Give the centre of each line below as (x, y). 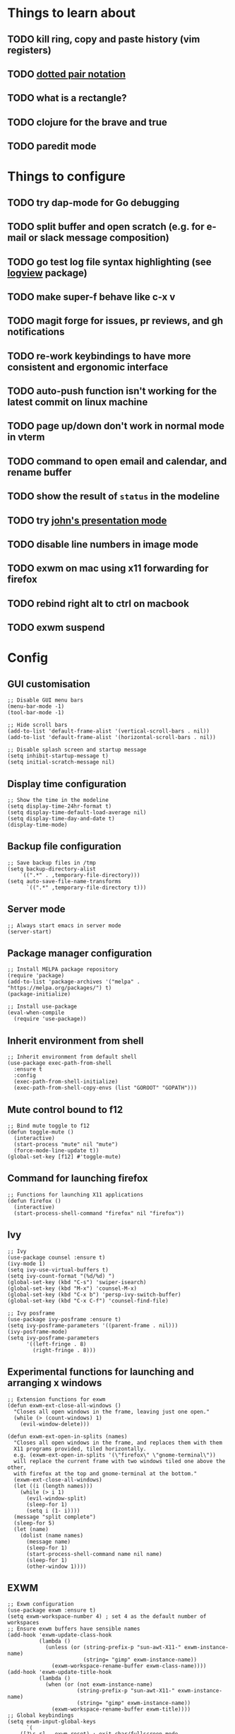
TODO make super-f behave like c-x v (91, 297)
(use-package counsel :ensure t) (56, 1257)
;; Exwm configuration (41, 1604)
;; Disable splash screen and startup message (77, 750)
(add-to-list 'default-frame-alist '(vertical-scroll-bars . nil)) (109, 731)
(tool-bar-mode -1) (36, 713)
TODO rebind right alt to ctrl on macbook (98, 604)
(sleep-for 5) (34, 1523)
